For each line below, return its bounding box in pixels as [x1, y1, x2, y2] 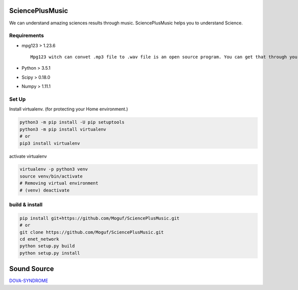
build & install [9, 201, 43, 208]
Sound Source [9, 265, 54, 273]
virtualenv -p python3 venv [19, 167, 88, 172]
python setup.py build [19, 243, 75, 249]
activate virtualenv [9, 153, 47, 159]
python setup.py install [19, 250, 80, 256]
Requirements [9, 32, 44, 39]
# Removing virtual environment [19, 181, 99, 186]
